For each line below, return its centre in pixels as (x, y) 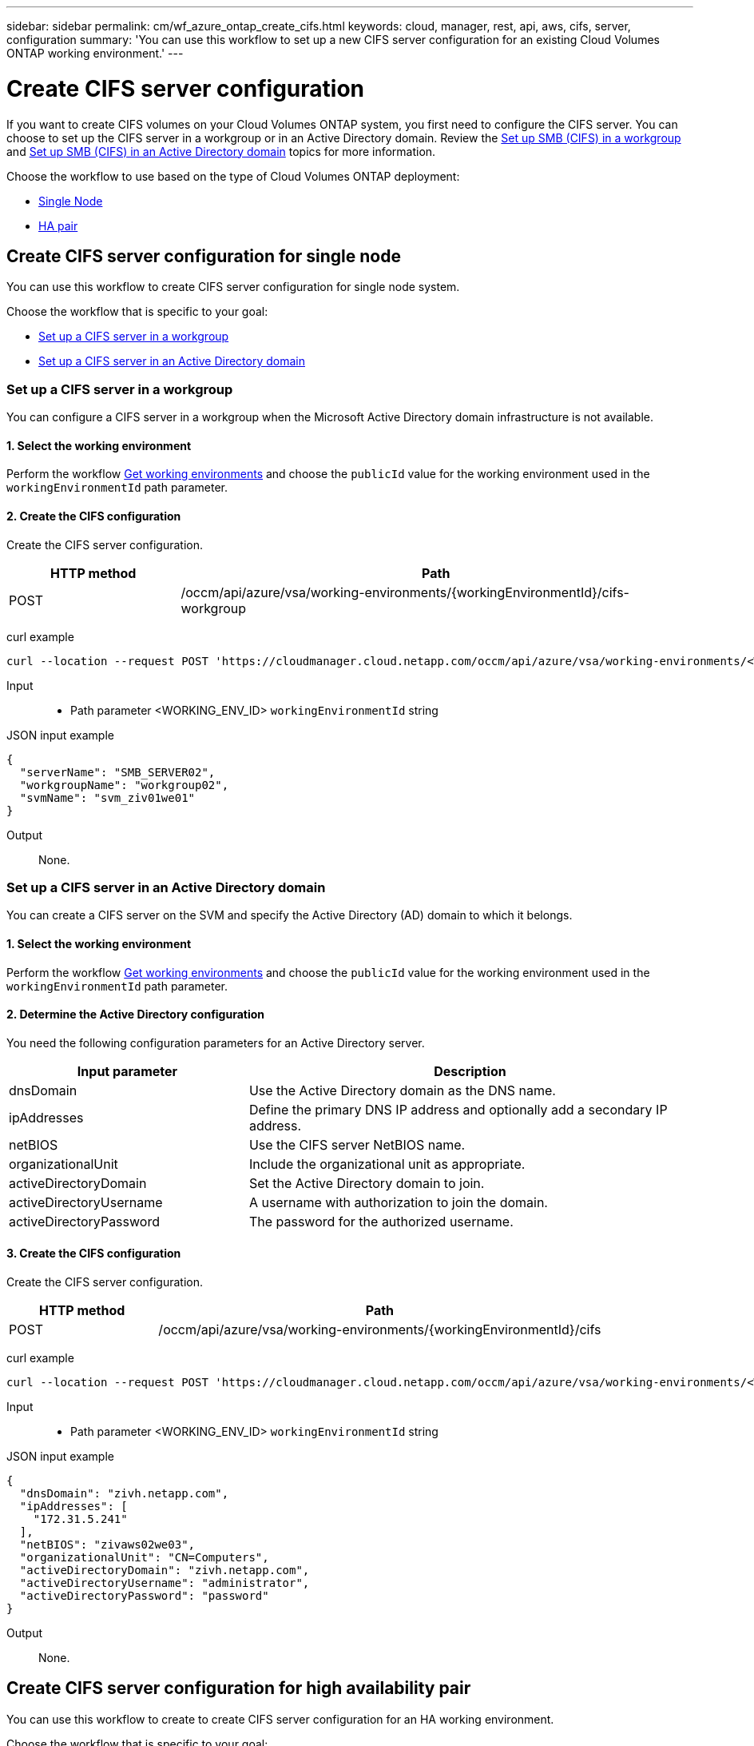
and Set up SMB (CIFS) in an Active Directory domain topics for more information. (221, 151)
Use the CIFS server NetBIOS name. (357, 1144)
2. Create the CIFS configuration (94, 516)
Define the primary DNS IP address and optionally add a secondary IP (458, 1109)
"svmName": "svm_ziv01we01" (107, 797)
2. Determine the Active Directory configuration (136, 1015)
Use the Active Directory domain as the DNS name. (402, 1090)
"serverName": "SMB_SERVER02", (117, 772)
